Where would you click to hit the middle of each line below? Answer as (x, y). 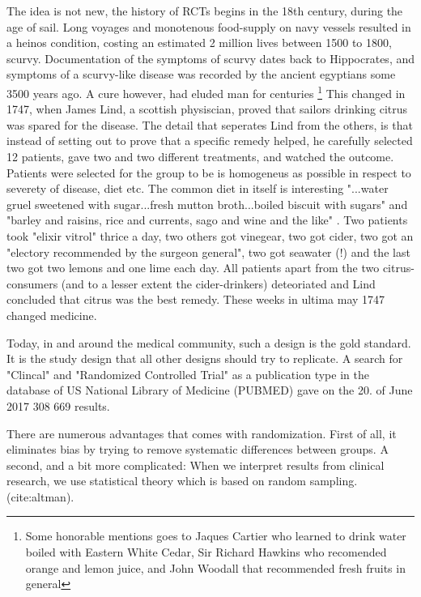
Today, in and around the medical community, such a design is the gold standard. (209, 342)
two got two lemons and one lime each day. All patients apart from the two (193, 268)
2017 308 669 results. (58, 405)
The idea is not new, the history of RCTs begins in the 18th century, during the (205, 11)
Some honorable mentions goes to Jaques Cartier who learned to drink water (216, 536)
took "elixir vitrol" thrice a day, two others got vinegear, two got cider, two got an (210, 235)
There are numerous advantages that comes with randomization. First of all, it (202, 433)
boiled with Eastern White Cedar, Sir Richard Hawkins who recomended (206, 552)
